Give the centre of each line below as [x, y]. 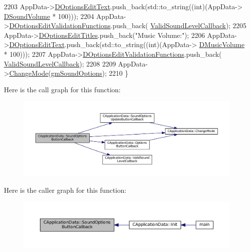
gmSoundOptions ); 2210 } [90, 73]
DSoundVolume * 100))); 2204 [49, 16]
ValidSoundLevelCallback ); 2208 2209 [60, 63]
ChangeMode [29, 73]
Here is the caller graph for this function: [65, 190]
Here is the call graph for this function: [62, 89]
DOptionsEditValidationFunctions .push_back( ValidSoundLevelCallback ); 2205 [128, 25]
